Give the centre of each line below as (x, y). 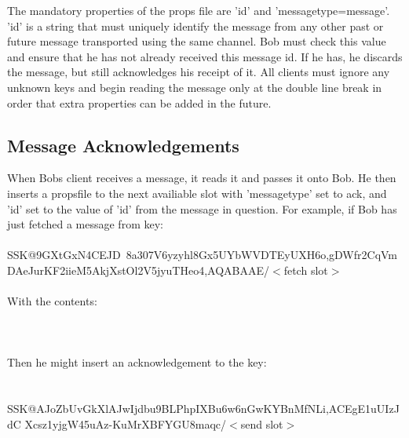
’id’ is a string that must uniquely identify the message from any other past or (195, 26)
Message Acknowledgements (123, 145)
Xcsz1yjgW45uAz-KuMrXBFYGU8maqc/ (126, 423)
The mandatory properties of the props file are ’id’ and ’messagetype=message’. (199, 10)
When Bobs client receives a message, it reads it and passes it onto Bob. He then (202, 178)
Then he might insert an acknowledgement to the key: (137, 362)
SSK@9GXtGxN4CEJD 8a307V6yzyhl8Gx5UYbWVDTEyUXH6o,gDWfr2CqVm (203, 255)
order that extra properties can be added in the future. (139, 102)
